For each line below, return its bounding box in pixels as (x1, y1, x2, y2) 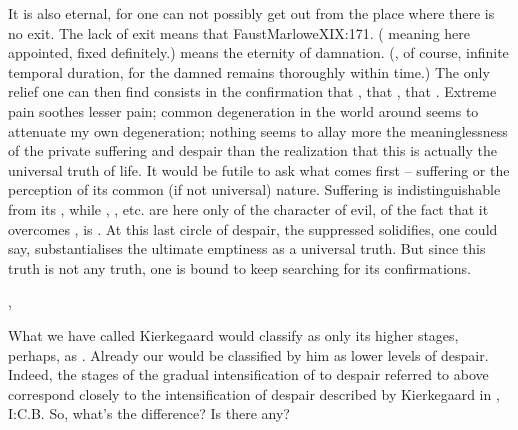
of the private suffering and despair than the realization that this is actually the (8, 140, 497, 161)
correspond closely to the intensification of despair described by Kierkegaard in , (8, 383, 500, 404)
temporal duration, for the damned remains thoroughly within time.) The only (8, 61, 490, 82)
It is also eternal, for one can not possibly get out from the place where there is (8, 3, 495, 23)
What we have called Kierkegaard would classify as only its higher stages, (8, 324, 459, 345)
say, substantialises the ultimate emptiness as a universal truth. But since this (8, 238, 486, 259)
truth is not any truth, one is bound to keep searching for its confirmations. (8, 257, 472, 278)
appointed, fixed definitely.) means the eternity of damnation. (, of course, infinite (8, 42, 509, 63)
